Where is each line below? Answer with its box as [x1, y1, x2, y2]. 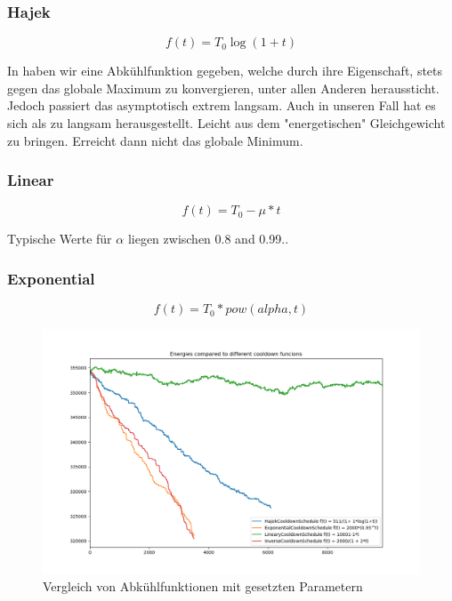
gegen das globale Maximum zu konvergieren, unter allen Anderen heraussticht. [7, 78, 440, 97]
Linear [7, 169, 54, 191]
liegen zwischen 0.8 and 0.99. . [127, 229, 289, 248]
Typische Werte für [7, 229, 112, 248]
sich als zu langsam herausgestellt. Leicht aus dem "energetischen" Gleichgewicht [7, 114, 446, 132]
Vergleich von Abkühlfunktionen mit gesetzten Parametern [43, 577, 363, 596]
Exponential [7, 267, 95, 289]
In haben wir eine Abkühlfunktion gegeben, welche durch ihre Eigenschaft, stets [7, 61, 443, 80]
